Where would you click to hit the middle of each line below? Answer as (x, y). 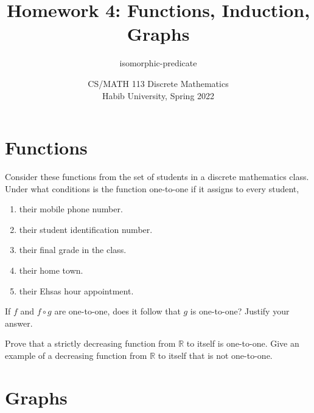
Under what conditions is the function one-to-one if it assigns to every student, (152, 188)
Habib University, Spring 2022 (158, 95)
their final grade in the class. (73, 250)
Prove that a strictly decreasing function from (90, 343)
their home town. (51, 270)
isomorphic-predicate (158, 63)
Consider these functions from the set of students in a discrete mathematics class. (157, 177)
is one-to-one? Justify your (240, 311)
